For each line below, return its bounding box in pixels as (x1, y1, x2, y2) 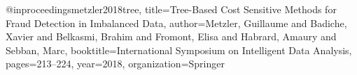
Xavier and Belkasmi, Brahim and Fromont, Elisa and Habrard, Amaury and (6, 29, 337, 44)
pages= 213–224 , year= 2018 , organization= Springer (6, 56, 225, 71)
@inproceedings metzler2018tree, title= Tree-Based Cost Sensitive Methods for (6, 2, 337, 16)
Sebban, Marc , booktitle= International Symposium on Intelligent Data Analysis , (6, 42, 352, 57)
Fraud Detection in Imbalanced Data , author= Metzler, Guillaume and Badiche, (6, 15, 347, 30)
